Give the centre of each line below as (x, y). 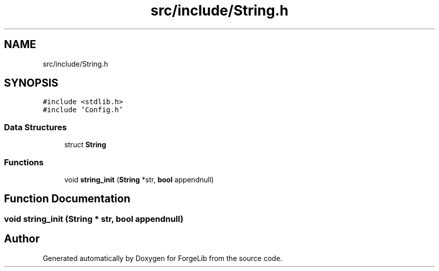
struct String (85, 145)
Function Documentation (67, 199)
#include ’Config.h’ (83, 110)
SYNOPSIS (31, 83)
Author (22, 239)
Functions (24, 162)
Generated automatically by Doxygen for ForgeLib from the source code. (163, 258)
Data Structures (36, 127)
